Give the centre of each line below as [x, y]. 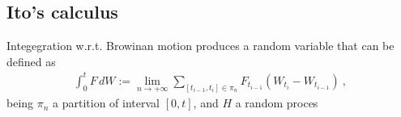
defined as [31, 61]
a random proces [277, 103]
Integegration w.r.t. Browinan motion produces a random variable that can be [200, 46]
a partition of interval [106, 103]
